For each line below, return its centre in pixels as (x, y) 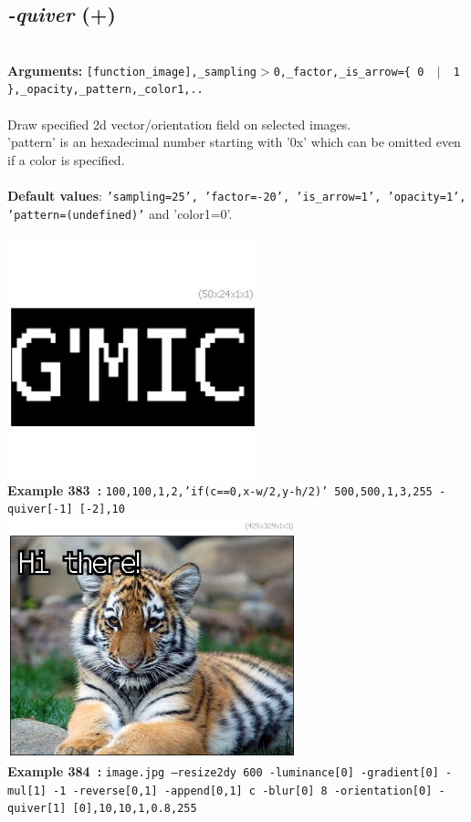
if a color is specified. (66, 159)
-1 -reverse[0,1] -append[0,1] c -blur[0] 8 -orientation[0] (243, 791)
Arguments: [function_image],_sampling (132, 70)
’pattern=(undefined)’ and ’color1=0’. (120, 213)
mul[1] (27, 791)
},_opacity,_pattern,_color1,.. (105, 90)
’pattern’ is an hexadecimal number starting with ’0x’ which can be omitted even (234, 142)
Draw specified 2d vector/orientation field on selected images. (179, 124)
